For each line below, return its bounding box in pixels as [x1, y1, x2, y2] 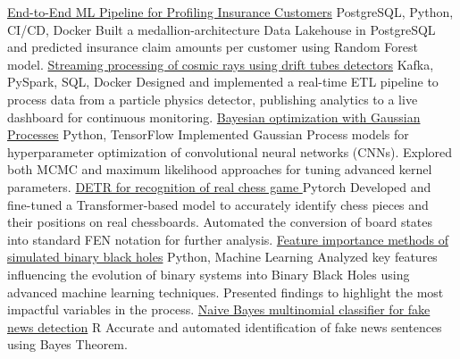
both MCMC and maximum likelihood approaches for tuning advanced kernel [7, 160, 432, 179]
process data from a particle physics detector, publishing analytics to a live [7, 89, 418, 108]
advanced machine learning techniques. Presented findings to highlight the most [7, 282, 444, 301]
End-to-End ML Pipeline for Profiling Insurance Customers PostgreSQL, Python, [7, 3, 454, 21]
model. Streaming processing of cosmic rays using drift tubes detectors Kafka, [7, 54, 434, 73]
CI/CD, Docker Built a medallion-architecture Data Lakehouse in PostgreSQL [7, 20, 436, 38]
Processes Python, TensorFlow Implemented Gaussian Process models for [7, 125, 409, 144]
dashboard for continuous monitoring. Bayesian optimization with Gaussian [7, 107, 421, 126]
